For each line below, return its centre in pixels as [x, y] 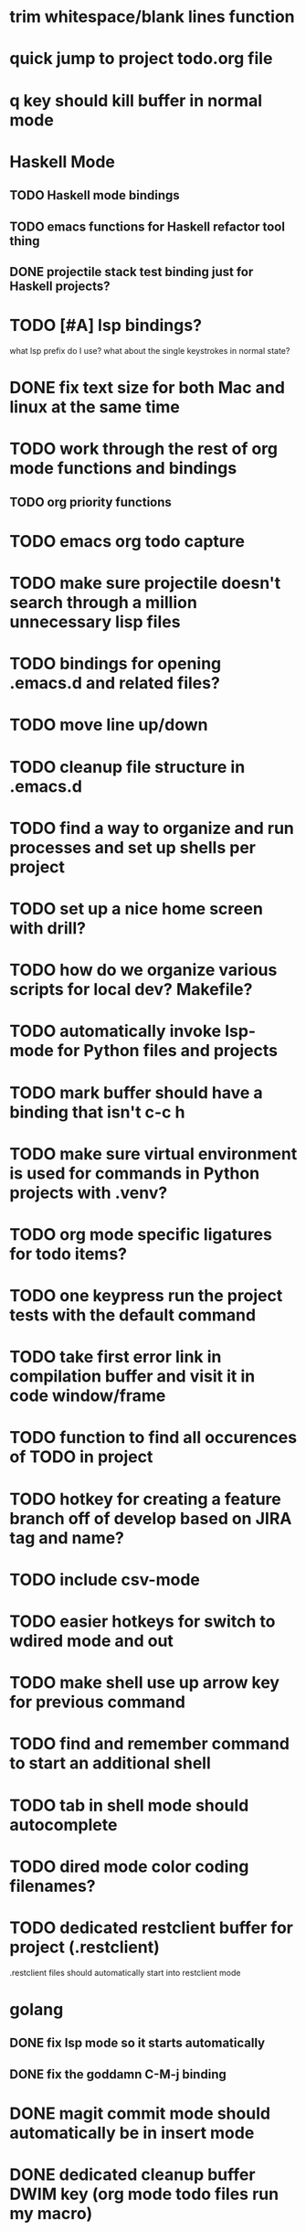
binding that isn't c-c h [97, 1112]
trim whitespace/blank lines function [152, 17]
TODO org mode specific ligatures [141, 1234]
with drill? [48, 928]
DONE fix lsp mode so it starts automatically [137, 2043]
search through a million [104, 603]
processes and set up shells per [132, 847]
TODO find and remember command [150, 1744]
